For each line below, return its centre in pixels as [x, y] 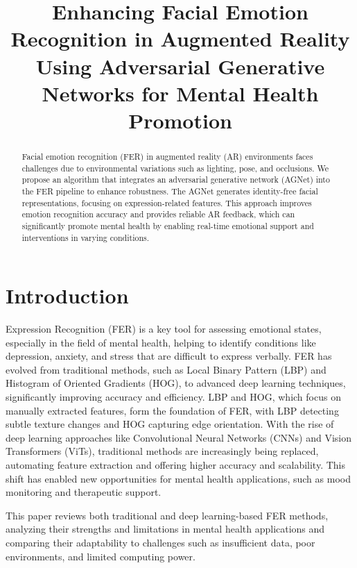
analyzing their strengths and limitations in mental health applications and [165, 529]
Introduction [67, 295]
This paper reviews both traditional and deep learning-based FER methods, [167, 515]
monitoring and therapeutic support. [84, 492]
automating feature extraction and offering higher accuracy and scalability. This [175, 465]
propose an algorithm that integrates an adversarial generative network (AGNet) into [176, 179]
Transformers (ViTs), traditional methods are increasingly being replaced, [162, 451]
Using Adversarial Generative [180, 66]
